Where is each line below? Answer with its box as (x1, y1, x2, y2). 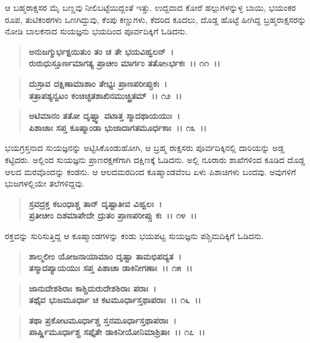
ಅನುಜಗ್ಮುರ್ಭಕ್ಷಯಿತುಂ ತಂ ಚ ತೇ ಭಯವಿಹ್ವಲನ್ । (28, 45, 174, 57)
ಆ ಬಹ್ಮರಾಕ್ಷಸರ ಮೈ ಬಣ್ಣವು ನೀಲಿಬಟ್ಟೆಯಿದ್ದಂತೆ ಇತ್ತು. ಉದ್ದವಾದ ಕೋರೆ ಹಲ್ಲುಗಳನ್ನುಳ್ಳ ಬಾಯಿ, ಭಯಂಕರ (5, 1, 296, 13)
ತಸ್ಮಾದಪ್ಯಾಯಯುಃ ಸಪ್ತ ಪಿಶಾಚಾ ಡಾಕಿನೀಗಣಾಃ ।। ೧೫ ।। (28, 261, 193, 274)
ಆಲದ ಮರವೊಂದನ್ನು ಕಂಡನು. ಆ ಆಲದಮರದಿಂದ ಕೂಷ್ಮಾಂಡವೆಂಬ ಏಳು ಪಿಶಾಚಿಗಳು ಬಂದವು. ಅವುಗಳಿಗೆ (5, 165, 296, 178)
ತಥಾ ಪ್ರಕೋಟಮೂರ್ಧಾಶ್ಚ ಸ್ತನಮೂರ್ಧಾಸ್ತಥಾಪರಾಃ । (28, 313, 176, 326)
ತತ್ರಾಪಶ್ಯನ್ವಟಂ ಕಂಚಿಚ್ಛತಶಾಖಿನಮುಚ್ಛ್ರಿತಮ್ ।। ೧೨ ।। (28, 89, 182, 101)
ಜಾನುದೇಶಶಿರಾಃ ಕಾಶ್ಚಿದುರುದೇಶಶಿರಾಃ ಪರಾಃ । (28, 281, 157, 294)
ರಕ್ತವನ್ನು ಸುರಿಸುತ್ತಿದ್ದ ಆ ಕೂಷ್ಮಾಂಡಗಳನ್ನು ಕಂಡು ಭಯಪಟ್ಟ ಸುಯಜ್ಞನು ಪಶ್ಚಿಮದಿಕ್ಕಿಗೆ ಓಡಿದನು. (5, 229, 264, 242)
